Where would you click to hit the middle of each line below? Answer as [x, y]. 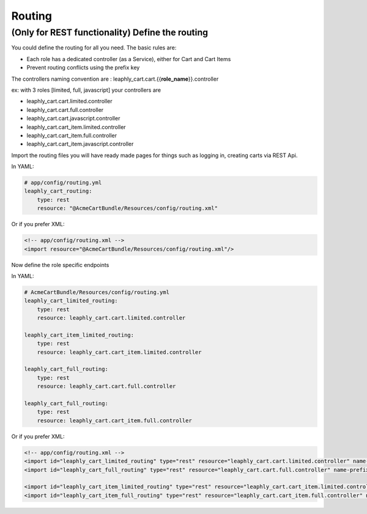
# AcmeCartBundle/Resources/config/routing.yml [97, 292]
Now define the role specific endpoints [60, 265]
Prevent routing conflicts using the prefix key [83, 68]
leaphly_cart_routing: [58, 191]
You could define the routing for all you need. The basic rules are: [94, 48]
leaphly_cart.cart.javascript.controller [73, 119]
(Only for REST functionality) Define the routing [109, 32]
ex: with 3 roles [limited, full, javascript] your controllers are [86, 90]
